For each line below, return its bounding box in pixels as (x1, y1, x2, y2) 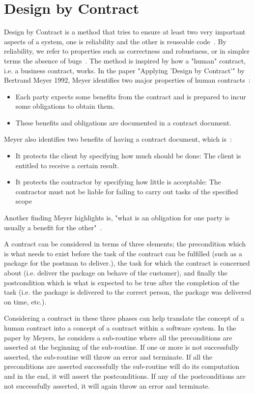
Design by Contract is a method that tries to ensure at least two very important (4, 27, 246, 37)
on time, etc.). (4, 296, 47, 306)
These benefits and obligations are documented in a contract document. (15, 117, 231, 127)
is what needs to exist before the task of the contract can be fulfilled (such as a (4, 248, 242, 258)
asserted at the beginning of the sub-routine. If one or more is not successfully (4, 342, 239, 352)
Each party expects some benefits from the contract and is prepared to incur (15, 91, 246, 101)
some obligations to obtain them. (15, 101, 115, 111)
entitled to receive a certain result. (15, 160, 119, 170)
